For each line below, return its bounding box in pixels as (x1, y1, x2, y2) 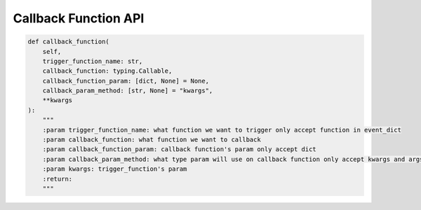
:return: (42, 175, 73, 183)
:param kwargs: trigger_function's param (42, 165, 187, 173)
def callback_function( (27, 38, 110, 45)
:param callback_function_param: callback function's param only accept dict (42, 146, 317, 153)
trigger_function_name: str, (42, 57, 143, 65)
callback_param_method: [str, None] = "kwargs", (42, 87, 213, 94)
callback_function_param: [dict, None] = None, (42, 77, 210, 85)
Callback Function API (13, 10, 145, 26)
